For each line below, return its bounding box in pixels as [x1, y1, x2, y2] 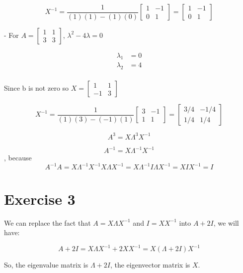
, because [4, 152, 32, 163]
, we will [213, 217, 239, 228]
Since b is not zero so [4, 83, 69, 93]
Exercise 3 [4, 188, 76, 209]
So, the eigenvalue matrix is [4, 260, 88, 270]
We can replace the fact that [4, 217, 91, 228]
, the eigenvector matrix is [110, 260, 190, 270]
